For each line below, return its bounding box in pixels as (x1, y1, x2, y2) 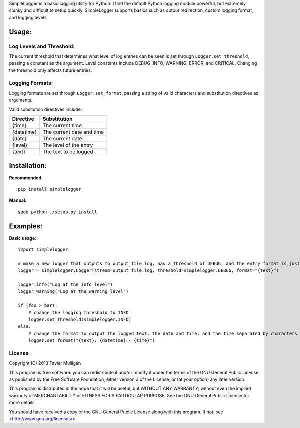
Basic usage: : (9, 235, 38, 241)
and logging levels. (9, 14, 48, 20)
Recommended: (9, 175, 43, 181)
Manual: (9, 197, 27, 203)
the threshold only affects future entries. (9, 67, 92, 73)
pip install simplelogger (18, 186, 82, 192)
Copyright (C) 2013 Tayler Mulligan (9, 360, 81, 366)
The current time (42, 122, 82, 129)
